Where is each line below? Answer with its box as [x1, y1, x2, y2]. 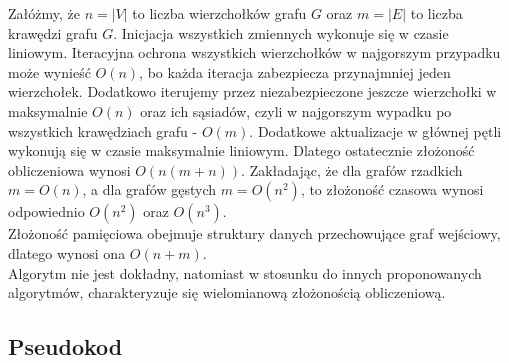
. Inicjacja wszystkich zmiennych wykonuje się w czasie [113, 22, 449, 43]
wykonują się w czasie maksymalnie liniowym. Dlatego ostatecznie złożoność [8, 140, 475, 161]
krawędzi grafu [8, 22, 98, 43]
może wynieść [8, 61, 91, 82]
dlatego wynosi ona [8, 242, 126, 263]
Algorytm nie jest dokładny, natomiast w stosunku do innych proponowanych [8, 262, 482, 283]
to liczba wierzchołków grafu [132, 3, 307, 23]
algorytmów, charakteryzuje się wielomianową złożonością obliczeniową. [8, 282, 446, 303]
